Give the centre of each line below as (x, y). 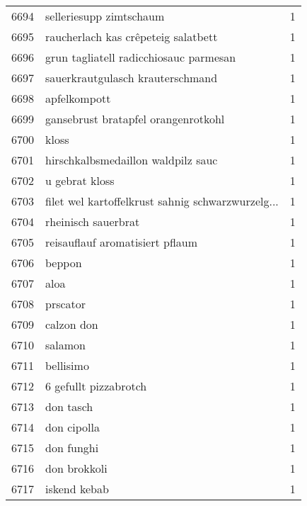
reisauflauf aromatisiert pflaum (122, 242)
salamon (65, 345)
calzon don (72, 324)
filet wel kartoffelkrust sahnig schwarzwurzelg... (162, 201)
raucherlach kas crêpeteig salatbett (132, 36)
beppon (64, 263)
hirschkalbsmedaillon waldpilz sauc (132, 160)
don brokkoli (76, 468)
